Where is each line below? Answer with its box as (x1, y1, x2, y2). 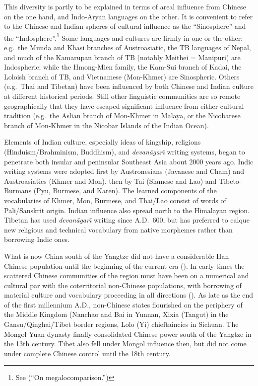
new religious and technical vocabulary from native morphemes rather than (4, 224, 233, 234)
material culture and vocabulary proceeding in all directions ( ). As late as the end (4, 290, 254, 300)
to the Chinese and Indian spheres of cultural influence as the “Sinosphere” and (4, 21, 246, 31)
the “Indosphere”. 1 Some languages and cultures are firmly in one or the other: (4, 31, 243, 43)
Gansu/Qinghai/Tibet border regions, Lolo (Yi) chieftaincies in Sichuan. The (4, 319, 239, 329)
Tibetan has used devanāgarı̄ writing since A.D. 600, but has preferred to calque (4, 215, 250, 225)
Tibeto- (219, 175, 242, 186)
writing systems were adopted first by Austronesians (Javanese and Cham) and (4, 166, 244, 176)
